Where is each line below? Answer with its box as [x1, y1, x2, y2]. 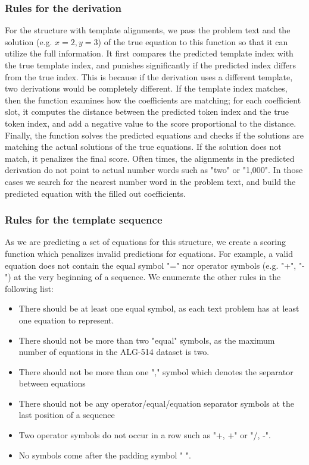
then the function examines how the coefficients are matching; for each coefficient [5, 93, 301, 106]
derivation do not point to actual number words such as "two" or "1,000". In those [5, 164, 303, 176]
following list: [5, 282, 54, 294]
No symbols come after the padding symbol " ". [18, 448, 191, 461]
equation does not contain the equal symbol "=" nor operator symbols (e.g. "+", [5, 259, 296, 271]
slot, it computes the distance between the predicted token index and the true [5, 105, 289, 118]
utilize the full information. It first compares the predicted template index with [5, 47, 294, 59]
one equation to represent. [18, 313, 114, 326]
